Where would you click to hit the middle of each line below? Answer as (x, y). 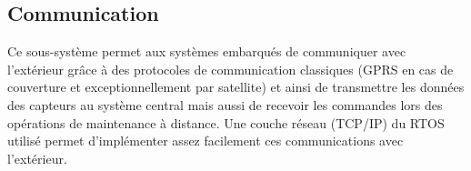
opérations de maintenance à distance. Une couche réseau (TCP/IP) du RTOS (226, 122)
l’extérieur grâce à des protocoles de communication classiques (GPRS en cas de (230, 69)
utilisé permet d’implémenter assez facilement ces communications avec (205, 141)
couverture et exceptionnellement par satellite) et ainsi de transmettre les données (236, 87)
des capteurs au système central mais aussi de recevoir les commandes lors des (225, 104)
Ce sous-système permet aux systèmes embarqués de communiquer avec (207, 51)
